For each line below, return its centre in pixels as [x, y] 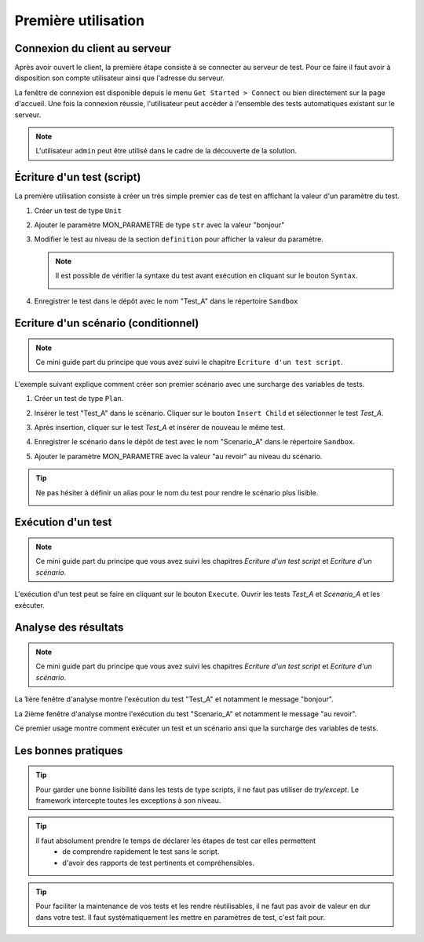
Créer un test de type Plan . [79, 399]
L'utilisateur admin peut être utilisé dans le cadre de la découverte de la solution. [166, 151]
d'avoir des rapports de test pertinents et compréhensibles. [159, 863]
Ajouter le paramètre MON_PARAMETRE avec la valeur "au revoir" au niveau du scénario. [178, 456]
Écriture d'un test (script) [78, 177]
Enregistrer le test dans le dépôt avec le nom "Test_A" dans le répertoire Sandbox [166, 301]
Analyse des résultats [69, 628]
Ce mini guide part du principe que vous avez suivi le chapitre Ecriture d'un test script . [189, 362]
